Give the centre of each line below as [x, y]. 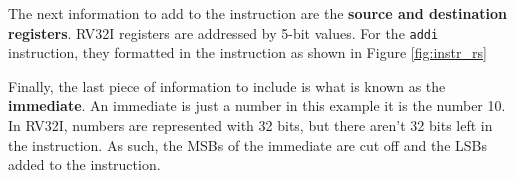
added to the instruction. [84, 164]
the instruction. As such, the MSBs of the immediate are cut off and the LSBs [247, 144]
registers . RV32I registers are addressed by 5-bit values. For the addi [223, 32]
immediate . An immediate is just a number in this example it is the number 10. [257, 105]
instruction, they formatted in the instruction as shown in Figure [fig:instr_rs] [247, 52]
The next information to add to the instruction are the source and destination [257, 13]
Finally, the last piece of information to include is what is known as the [227, 85]
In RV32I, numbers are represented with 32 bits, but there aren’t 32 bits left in [250, 125]
